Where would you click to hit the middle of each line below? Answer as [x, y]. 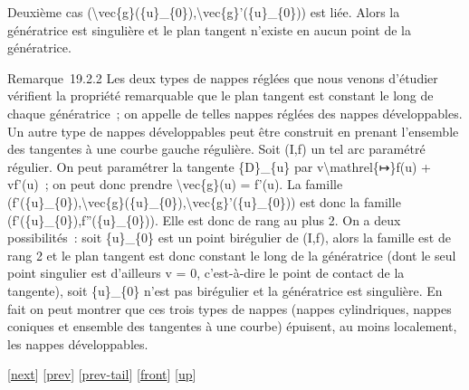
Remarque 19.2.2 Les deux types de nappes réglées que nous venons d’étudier [223, 77]
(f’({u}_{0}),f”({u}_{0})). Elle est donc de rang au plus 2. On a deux [204, 219]
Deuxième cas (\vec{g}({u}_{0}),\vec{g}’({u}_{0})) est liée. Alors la [204, 12]
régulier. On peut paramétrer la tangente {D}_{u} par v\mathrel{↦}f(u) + [220, 166]
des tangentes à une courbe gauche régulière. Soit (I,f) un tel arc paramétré [216, 149]
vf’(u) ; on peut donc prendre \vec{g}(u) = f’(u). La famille [175, 184]
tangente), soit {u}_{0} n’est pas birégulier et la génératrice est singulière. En [225, 290]
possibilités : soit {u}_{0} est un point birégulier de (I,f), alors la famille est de [229, 238]
